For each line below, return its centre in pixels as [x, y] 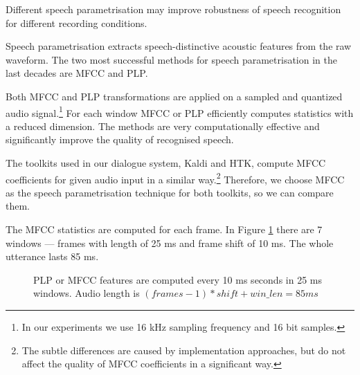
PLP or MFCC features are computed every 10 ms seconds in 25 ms [178, 279]
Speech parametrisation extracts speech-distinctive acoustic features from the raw [179, 46]
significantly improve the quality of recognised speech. [120, 139]
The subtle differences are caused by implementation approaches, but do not [184, 350]
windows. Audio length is [87, 293]
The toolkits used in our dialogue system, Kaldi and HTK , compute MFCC [166, 163]
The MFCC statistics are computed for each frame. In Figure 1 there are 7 [164, 229]
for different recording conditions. [76, 22]
